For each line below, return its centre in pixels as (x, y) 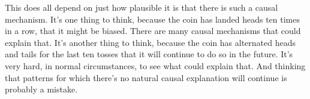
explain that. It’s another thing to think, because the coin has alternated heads (150, 42)
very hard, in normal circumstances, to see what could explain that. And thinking (155, 65)
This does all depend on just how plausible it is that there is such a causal (142, 7)
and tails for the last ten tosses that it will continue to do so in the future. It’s (149, 54)
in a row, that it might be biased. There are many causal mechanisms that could (153, 31)
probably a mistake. (41, 89)
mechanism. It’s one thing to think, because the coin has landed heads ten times (152, 19)
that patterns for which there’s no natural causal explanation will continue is (146, 77)
